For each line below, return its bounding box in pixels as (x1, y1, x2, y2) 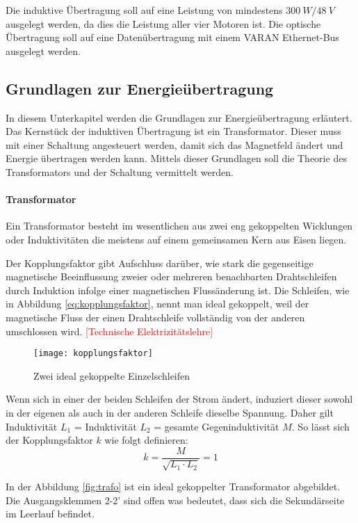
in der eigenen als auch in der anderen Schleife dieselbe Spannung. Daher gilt (6, 405, 334, 419)
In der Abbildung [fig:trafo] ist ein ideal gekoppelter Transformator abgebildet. (6, 479, 341, 494)
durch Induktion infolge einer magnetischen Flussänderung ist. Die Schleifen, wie (6, 282, 350, 297)
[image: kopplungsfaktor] (33, 348, 153, 359)
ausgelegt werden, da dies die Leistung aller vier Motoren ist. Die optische (6, 16, 321, 31)
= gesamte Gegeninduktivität (154, 419, 279, 433)
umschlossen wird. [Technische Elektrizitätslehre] (6, 323, 213, 338)
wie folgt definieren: (104, 433, 188, 447)
